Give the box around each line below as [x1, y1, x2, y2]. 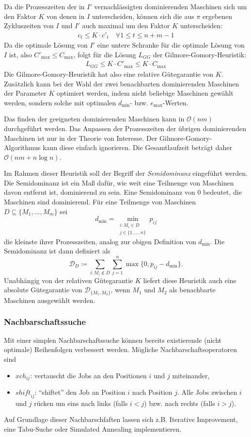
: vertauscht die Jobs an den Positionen [30, 370, 147, 380]
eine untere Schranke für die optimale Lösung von [97, 40, 245, 50]
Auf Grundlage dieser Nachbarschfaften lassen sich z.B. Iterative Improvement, [4, 414, 238, 424]
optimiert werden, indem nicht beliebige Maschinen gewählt [57, 88, 234, 98]
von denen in [46, 11, 85, 21]
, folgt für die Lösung [73, 49, 136, 59]
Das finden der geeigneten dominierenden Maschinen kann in [4, 114, 185, 124]
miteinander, [172, 370, 210, 380]
